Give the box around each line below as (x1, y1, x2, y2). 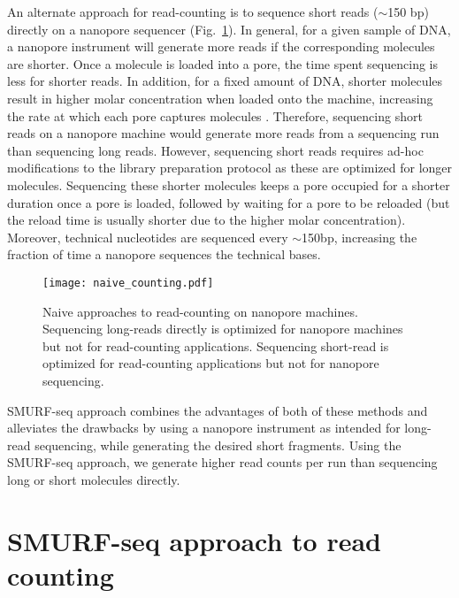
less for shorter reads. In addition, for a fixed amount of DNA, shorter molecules (7, 72, 443, 90)
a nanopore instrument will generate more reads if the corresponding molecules (7, 37, 435, 56)
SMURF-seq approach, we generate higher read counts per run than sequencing (7, 453, 438, 471)
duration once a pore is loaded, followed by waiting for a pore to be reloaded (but (7, 193, 450, 211)
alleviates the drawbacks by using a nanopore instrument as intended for (7, 418, 401, 437)
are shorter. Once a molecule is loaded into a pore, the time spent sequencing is (7, 54, 438, 73)
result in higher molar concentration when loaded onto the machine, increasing (7, 88, 433, 107)
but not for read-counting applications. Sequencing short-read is (42, 336, 389, 355)
